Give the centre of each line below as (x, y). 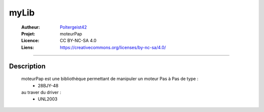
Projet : (28, 33)
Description (27, 66)
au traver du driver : (41, 92)
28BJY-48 (48, 85)
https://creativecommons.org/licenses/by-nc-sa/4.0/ (113, 47)
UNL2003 (48, 99)
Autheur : (31, 27)
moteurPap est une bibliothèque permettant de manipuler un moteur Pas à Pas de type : (110, 79)
